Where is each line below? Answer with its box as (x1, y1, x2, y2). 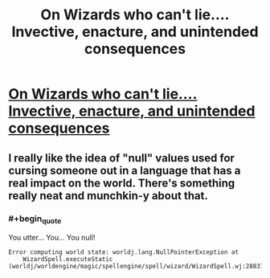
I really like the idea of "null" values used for (8, 151, 235, 165)
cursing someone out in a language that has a (8, 163, 241, 178)
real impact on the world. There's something (8, 176, 235, 190)
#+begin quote (8, 213, 62, 226)
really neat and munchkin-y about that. (8, 189, 209, 202)
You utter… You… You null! (8, 233, 96, 243)
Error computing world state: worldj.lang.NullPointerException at (8, 248, 239, 256)
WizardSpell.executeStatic (22, 256, 113, 264)
